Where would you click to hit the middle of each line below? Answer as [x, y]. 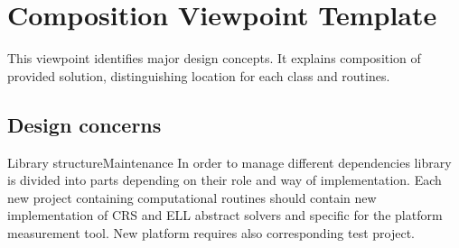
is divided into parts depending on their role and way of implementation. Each [225, 180]
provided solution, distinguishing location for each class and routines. [199, 75]
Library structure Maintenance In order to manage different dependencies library [229, 162]
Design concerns [84, 124]
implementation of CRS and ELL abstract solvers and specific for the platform [225, 215]
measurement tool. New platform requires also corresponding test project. [211, 232]
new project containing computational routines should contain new [192, 197]
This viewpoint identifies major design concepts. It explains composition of [214, 58]
